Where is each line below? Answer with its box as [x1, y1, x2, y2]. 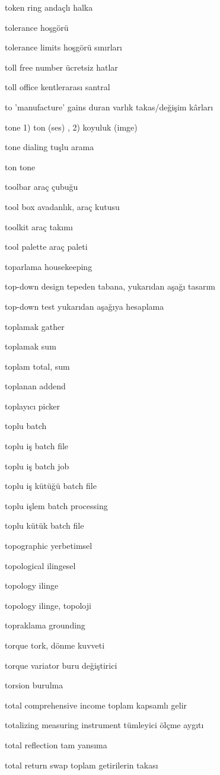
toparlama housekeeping [5, 260, 93, 272]
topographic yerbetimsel [5, 539, 93, 552]
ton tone [5, 160, 36, 173]
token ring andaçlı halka [5, 1, 93, 13]
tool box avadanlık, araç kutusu [5, 200, 120, 212]
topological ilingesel [5, 559, 76, 571]
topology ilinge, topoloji [5, 599, 91, 611]
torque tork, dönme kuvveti [5, 639, 105, 651]
